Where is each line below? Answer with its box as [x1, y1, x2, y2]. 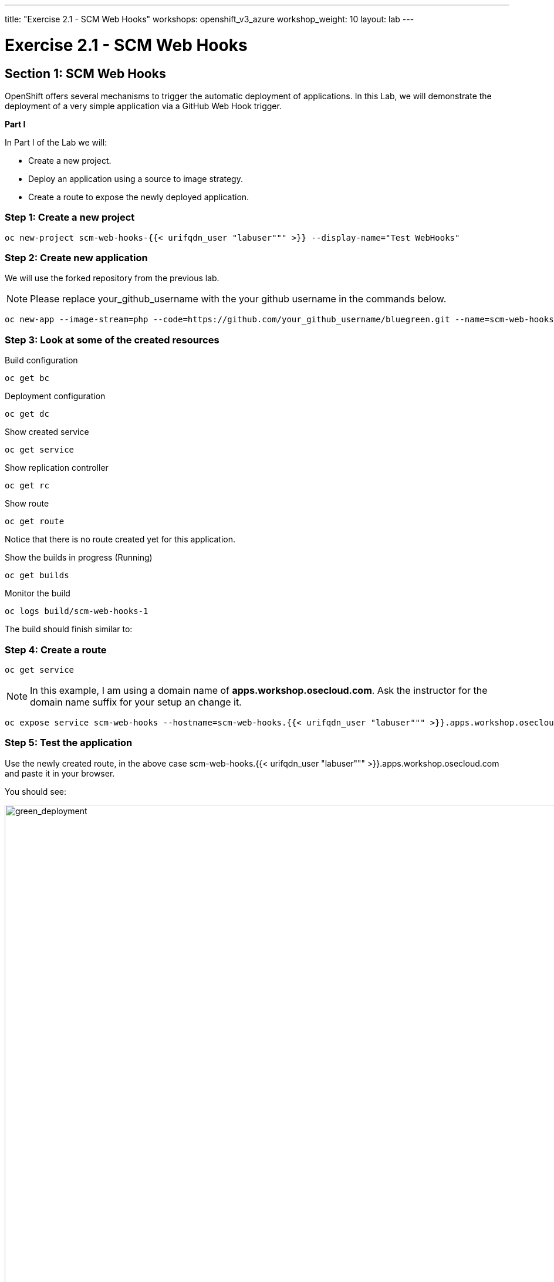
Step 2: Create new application [5, 252, 148, 264]
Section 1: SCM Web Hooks [5, 66, 166, 81]
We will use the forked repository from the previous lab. [5, 273, 219, 284]
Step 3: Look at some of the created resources [5, 333, 219, 346]
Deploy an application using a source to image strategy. [28, 173, 243, 184]
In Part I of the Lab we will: [5, 137, 107, 147]
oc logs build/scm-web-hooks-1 [5, 606, 148, 616]
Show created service [5, 427, 89, 437]
